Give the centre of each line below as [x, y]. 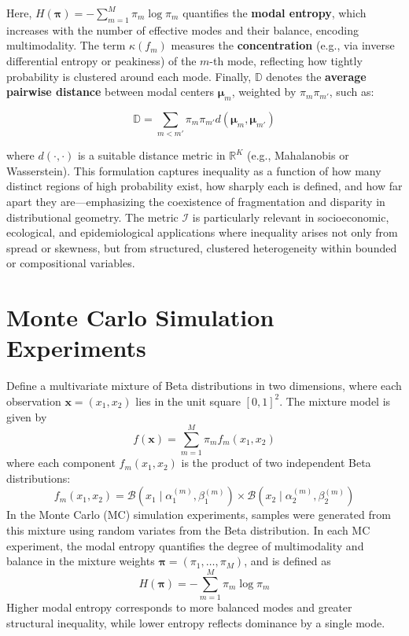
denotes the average [316, 76]
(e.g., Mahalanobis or [298, 155]
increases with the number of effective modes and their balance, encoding [182, 29]
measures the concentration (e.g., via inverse [283, 45]
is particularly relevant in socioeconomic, [291, 217]
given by [27, 416]
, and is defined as [287, 561]
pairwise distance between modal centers [110, 92]
